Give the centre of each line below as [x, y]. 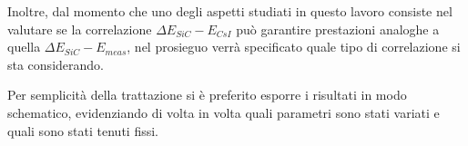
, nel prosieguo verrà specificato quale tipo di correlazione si [294, 47]
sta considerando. [56, 64]
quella [24, 47]
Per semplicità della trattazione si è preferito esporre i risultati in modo [207, 95]
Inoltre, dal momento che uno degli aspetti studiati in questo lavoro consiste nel [230, 11]
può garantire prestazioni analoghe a [338, 29]
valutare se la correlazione [80, 29]
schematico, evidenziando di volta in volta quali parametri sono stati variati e [224, 112]
